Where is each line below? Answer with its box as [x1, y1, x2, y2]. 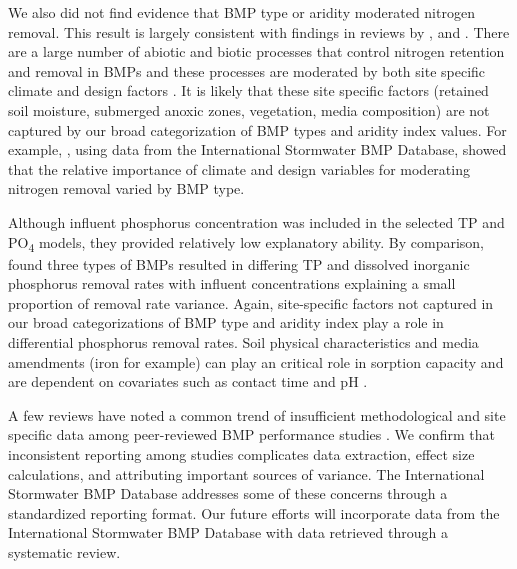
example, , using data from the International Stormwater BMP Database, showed [8, 139, 507, 160]
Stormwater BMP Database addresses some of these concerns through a [8, 483, 448, 504]
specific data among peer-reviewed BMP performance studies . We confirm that [8, 424, 495, 445]
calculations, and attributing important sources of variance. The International [8, 463, 485, 484]
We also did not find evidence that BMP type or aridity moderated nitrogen [8, 2, 475, 22]
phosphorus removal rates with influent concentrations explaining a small [8, 273, 456, 294]
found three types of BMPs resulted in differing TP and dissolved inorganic [8, 253, 470, 274]
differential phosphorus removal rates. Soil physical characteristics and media [8, 332, 479, 353]
